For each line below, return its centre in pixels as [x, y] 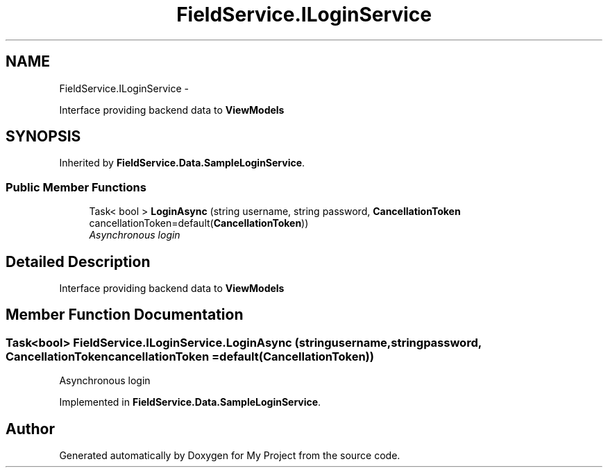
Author [30, 429]
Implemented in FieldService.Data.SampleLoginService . [190, 402]
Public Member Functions [76, 187]
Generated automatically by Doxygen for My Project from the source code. [230, 456]
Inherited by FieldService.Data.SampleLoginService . [182, 163]
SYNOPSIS [43, 137]
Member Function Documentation [125, 315]
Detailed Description [78, 261]
